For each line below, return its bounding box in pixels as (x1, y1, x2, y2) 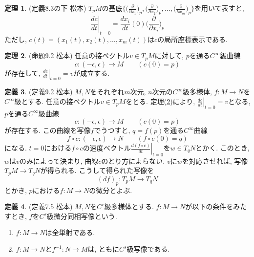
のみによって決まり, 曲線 (19, 155, 99, 166)
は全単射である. (45, 227, 95, 237)
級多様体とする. (104, 201, 154, 212)
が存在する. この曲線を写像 (4, 125, 91, 135)
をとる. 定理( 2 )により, (126, 96, 195, 107)
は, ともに (87, 244, 120, 254)
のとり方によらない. (101, 155, 165, 166)
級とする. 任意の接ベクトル (14, 96, 101, 107)
